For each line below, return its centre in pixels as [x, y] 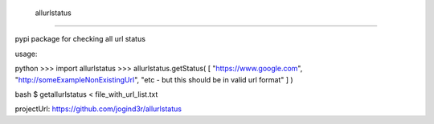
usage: [26, 54]
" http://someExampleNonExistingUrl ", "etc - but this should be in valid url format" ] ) [154, 79]
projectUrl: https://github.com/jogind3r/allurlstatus [98, 109]
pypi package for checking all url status [80, 39]
